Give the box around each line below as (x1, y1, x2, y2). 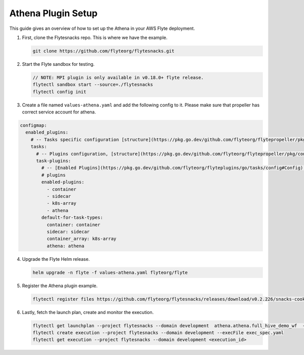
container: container (46, 222, 101, 227)
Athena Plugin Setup (9, 8, 98, 19)
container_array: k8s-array (46, 236, 117, 242)
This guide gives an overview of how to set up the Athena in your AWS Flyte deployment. (9, 25, 195, 31)
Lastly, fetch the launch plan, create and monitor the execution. (22, 309, 154, 315)
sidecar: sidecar (46, 228, 90, 234)
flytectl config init (32, 89, 87, 95)
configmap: (20, 123, 47, 129)
